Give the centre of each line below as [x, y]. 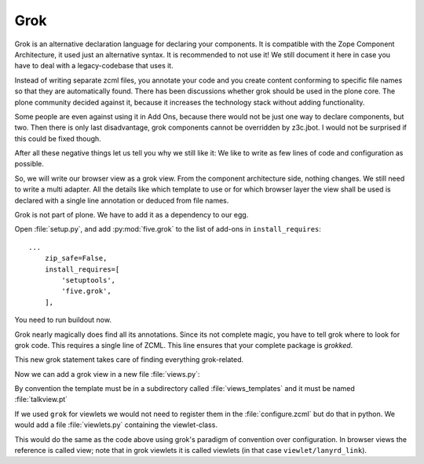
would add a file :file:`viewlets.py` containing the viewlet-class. [116, 425]
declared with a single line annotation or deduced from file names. [122, 200]
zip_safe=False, [76, 258]
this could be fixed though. [58, 138]
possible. [29, 164]
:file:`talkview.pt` [41, 400]
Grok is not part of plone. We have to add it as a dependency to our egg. [132, 215]
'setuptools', [89, 280]
